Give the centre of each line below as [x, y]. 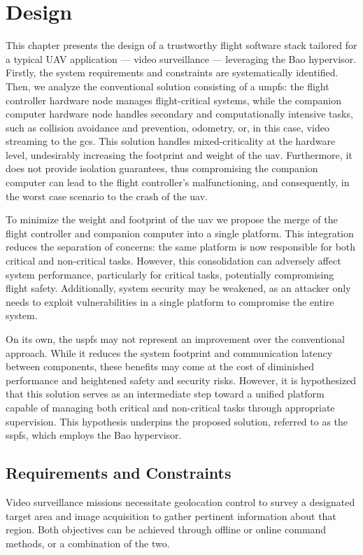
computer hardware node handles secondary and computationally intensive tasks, [179, 114]
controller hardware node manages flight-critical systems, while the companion [173, 100]
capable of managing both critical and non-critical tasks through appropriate [170, 407]
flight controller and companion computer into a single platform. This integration [180, 233]
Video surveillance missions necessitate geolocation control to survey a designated [180, 501]
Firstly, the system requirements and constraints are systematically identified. [172, 72]
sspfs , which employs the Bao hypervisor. [94, 435]
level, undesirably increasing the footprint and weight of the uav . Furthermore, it [179, 154]
